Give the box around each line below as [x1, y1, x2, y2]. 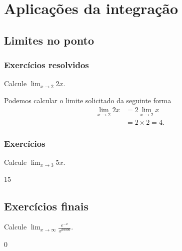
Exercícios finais [4, 198, 88, 213]
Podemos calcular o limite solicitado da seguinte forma [4, 95, 171, 105]
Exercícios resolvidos [4, 59, 89, 71]
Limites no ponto [4, 32, 94, 48]
